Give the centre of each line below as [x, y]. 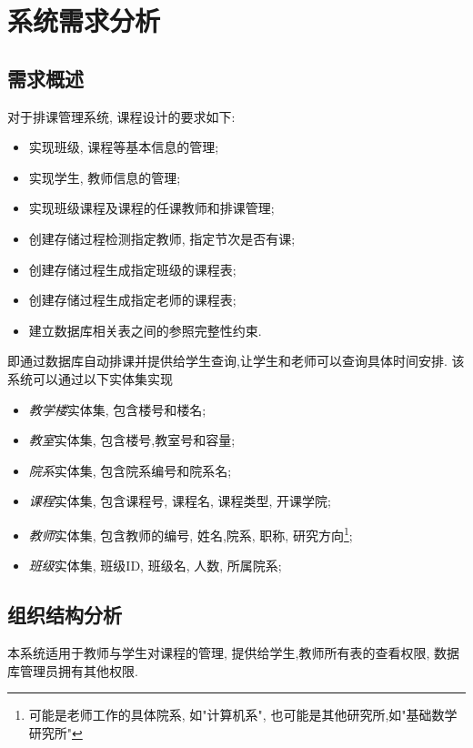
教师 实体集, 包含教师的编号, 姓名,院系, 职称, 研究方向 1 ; [191, 533]
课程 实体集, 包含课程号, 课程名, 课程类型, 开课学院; [180, 501]
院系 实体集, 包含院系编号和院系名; [130, 470]
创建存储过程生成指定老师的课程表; [132, 300]
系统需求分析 [84, 20]
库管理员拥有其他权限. [73, 670]
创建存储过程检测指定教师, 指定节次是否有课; [162, 238]
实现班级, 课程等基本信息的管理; [124, 147]
